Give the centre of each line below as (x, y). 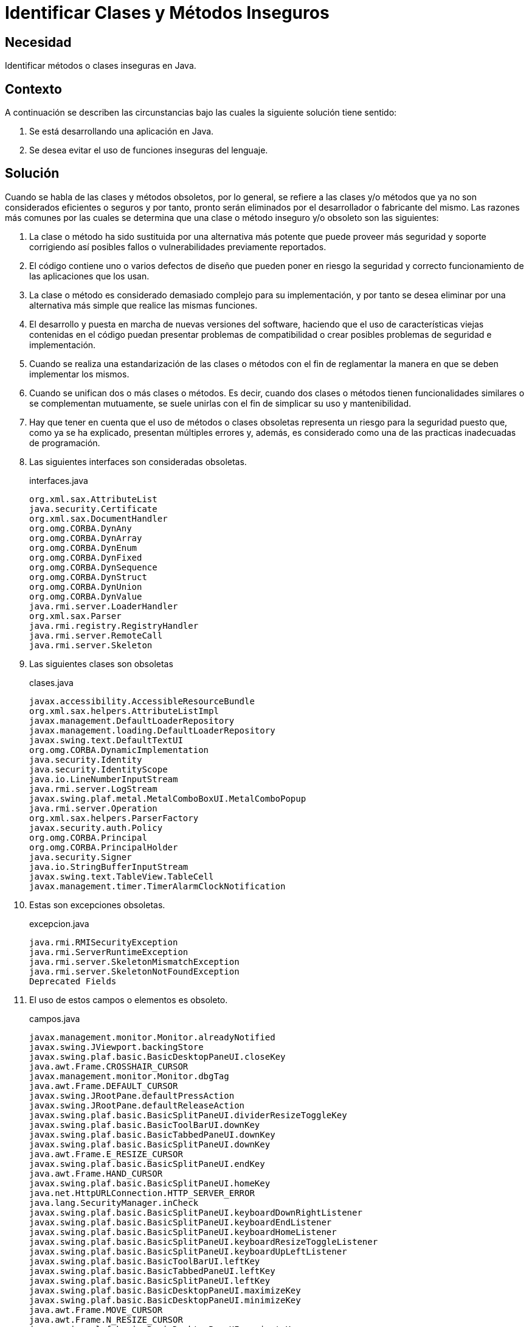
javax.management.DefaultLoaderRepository (132, 720)
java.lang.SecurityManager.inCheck (114, 1203)
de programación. (65, 443)
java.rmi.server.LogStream (93, 789)
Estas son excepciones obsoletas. (97, 905)
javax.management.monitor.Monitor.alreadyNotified (152, 1037)
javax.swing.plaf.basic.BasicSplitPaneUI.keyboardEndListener (181, 1222)
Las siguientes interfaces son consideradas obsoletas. (138, 461)
